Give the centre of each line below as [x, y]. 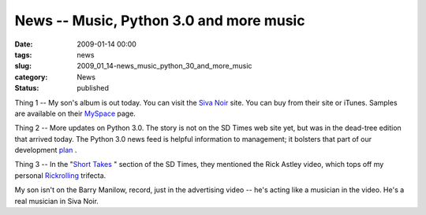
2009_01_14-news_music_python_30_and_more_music [164, 66]
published [93, 88]
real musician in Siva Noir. [56, 201]
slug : [23, 66]
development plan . [46, 150]
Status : [27, 88]
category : [31, 77]
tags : [23, 54]
